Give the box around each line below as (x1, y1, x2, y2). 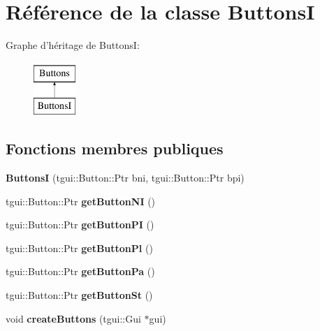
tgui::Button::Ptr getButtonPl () (6, 240, 153, 255)
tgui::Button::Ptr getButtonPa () (6, 264, 155, 279)
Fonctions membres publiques (6, 138, 224, 159)
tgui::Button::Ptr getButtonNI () (6, 193, 156, 208)
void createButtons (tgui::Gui (6, 311, 141, 325)
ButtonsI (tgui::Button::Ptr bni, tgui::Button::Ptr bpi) (6, 170, 245, 185)
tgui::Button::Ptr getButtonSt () (6, 288, 153, 302)
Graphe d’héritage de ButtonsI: (6, 38, 140, 52)
